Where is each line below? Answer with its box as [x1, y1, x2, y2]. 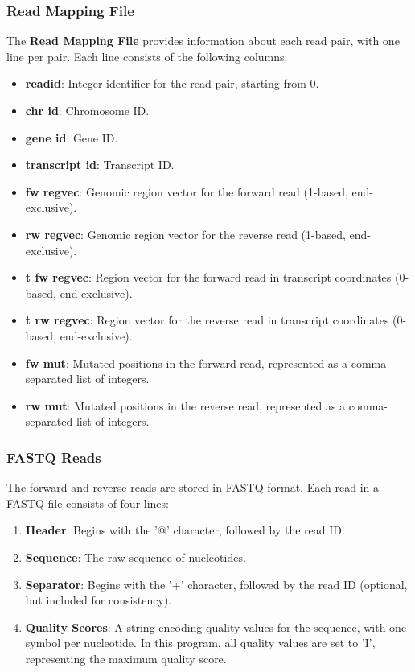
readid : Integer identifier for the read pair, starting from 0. [25, 75, 319, 92]
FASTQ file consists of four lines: [6, 494, 169, 511]
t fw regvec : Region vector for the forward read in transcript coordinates [25, 269, 392, 286]
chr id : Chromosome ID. [25, 102, 150, 118]
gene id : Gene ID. [25, 129, 118, 146]
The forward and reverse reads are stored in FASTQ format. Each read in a [6, 479, 379, 496]
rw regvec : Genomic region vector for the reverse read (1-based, [25, 225, 346, 242]
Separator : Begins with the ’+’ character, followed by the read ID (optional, [25, 575, 408, 592]
